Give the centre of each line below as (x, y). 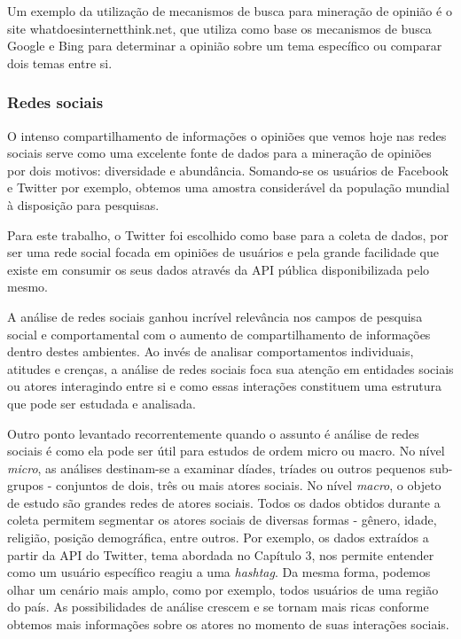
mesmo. (27, 287)
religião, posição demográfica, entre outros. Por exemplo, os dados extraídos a (218, 538)
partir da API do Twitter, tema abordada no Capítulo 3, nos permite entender (221, 554)
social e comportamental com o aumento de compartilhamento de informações (219, 334)
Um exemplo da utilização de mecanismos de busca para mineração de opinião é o (230, 11)
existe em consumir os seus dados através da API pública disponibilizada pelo (219, 269)
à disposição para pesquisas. (83, 204)
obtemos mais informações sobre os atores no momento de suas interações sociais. (228, 624)
